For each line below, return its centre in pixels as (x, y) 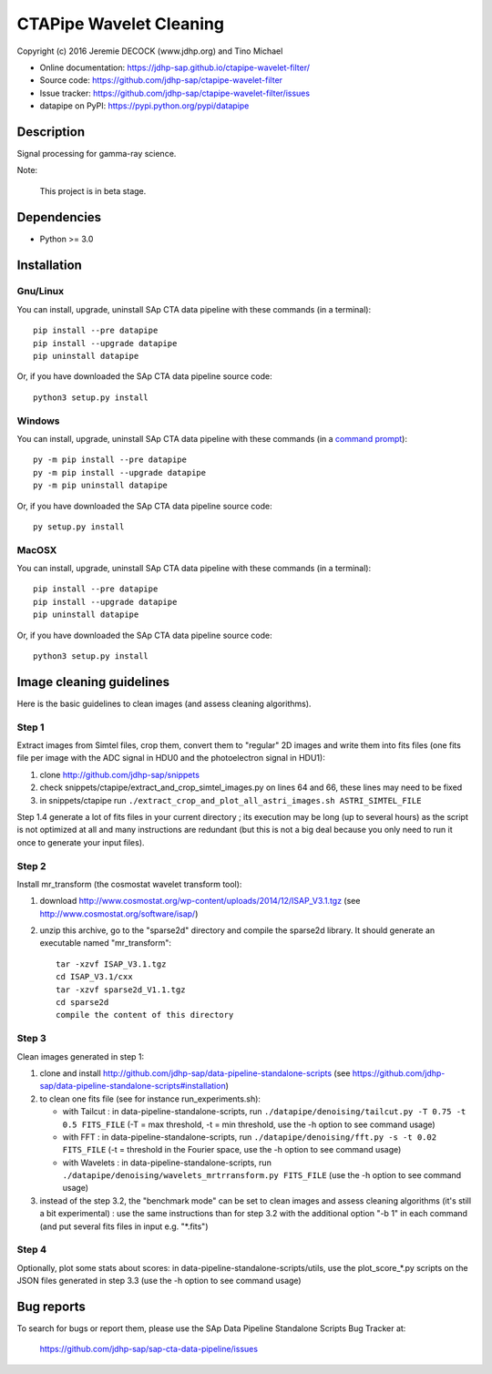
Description (51, 132)
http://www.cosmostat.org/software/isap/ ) (119, 913)
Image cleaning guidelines (93, 682)
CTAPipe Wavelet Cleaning (121, 24)
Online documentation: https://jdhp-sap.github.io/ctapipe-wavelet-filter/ (174, 67)
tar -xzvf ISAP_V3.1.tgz (111, 964)
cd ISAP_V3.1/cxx (94, 977)
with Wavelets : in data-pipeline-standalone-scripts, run (167, 1163)
